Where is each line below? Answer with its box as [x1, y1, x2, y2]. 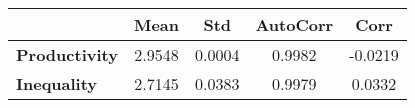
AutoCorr [255, 13, 334, 36]
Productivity [16, 43, 118, 66]
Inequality [16, 72, 98, 95]
